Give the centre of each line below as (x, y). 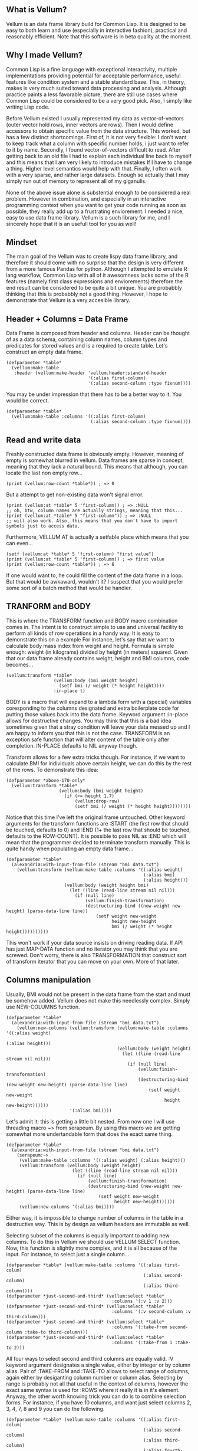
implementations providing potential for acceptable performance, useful (93, 76)
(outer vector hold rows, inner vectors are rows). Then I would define (90, 125)
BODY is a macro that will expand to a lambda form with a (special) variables (99, 702)
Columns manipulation (49, 980)
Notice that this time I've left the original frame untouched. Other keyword (95, 817)
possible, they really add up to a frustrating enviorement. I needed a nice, (95, 211)
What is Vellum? (37, 10)
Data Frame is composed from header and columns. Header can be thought (98, 333)
